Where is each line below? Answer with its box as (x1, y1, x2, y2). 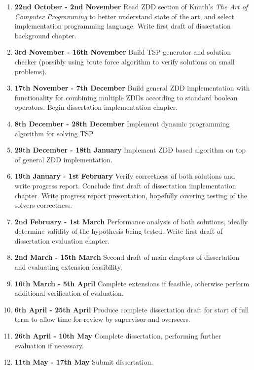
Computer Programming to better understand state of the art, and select (14, 11, 234, 21)
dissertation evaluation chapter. (14, 235, 110, 246)
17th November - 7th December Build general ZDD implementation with (14, 83, 250, 93)
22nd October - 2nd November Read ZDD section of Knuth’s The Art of (14, 1, 248, 11)
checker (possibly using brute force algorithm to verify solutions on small (14, 56, 235, 66)
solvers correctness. (14, 200, 73, 210)
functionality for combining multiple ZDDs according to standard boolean (14, 92, 238, 102)
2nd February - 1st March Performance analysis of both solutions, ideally (14, 216, 248, 226)
